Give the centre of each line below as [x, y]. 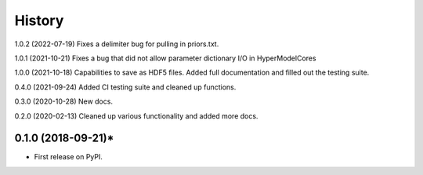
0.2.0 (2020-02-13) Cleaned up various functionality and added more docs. [136, 116]
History [39, 20]
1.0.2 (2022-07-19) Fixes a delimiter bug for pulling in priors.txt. [117, 44]
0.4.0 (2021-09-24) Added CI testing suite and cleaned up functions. [125, 87]
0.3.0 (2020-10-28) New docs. [64, 101]
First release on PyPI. [69, 157]
